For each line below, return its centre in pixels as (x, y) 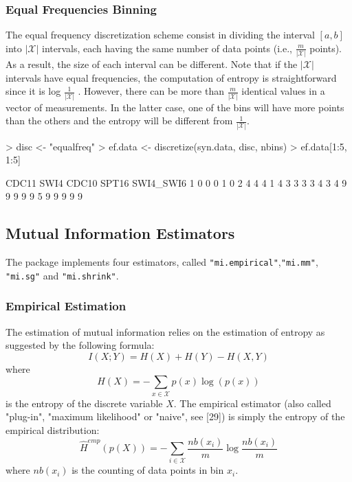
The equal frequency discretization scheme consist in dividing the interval (160, 35)
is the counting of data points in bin (148, 470)
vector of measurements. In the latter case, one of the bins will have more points (175, 107)
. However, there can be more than (151, 91)
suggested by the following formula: (80, 345)
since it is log (33, 91)
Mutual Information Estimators (120, 233)
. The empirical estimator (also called (252, 403)
